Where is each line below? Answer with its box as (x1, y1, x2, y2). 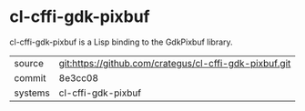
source (14, 56, 44, 69)
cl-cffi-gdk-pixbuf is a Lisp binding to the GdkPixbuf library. (9, 36, 234, 47)
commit (14, 71, 46, 84)
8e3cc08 (58, 71, 98, 84)
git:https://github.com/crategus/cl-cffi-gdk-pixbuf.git (58, 56, 291, 69)
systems (14, 86, 50, 99)
